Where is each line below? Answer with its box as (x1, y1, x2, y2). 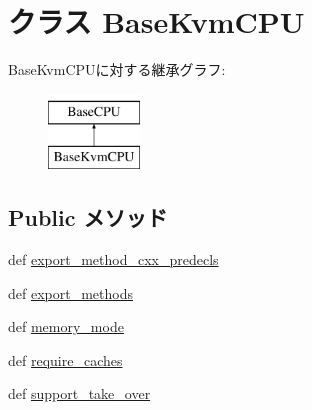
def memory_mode (8, 316, 124, 337)
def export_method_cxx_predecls (8, 249, 219, 270)
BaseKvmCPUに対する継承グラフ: (8, 59, 226, 80)
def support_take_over (8, 383, 151, 404)
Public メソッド (8, 202, 168, 233)
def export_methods (8, 282, 133, 303)
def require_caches (8, 349, 123, 370)
